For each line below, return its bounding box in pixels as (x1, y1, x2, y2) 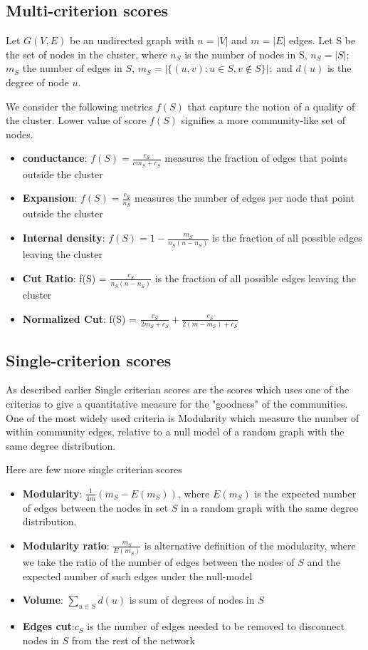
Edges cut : (22, 619, 75, 634)
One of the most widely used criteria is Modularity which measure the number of (6, 410, 359, 425)
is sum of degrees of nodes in (129, 592, 255, 607)
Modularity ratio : (22, 537, 110, 552)
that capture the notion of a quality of (187, 98, 355, 113)
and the (307, 554, 341, 569)
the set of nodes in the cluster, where (6, 46, 167, 61)
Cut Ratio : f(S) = (22, 270, 107, 285)
